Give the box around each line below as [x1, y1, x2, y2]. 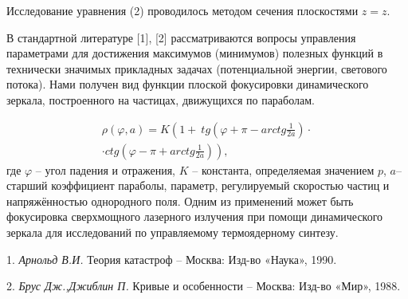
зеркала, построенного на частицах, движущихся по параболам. [6, 91, 315, 108]
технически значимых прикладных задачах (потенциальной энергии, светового [6, 60, 387, 77]
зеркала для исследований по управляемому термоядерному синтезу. [6, 224, 339, 240]
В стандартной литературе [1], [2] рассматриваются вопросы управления [6, 29, 356, 45]
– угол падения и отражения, [35, 161, 176, 178]
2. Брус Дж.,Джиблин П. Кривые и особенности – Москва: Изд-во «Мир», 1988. [6, 277, 401, 294]
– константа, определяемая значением [192, 161, 375, 178]
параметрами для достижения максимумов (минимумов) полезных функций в [6, 45, 383, 61]
